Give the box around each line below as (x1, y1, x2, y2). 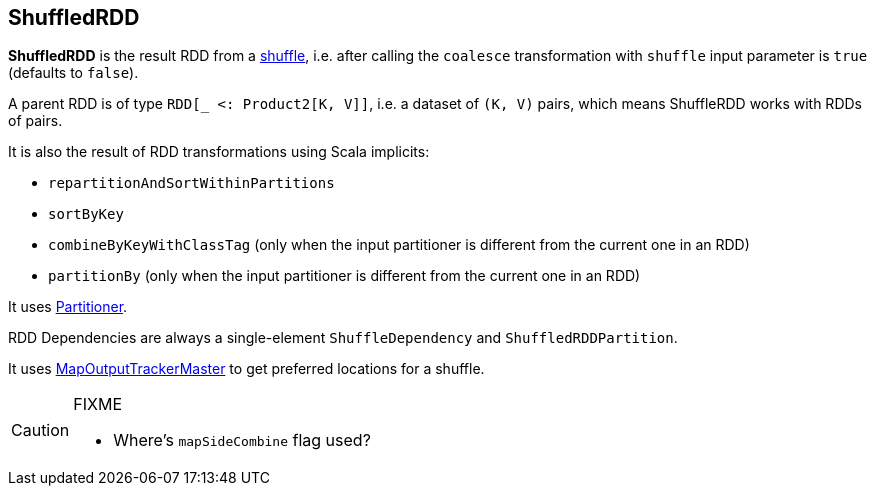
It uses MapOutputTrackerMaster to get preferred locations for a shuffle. (8, 360, 485, 378)
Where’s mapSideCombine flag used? (113, 430, 371, 451)
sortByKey (48, 206, 124, 223)
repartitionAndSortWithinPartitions (48, 175, 335, 192)
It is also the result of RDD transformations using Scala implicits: (8, 143, 430, 161)
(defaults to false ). (8, 64, 139, 82)
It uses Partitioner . (8, 298, 128, 316)
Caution (11, 420, 70, 441)
